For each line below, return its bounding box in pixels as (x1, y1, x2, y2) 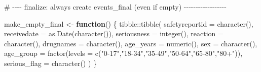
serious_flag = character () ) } (4, 57, 97, 68)
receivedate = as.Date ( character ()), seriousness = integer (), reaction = (4, 28, 223, 39)
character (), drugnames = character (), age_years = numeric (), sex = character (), (4, 38, 257, 48)
